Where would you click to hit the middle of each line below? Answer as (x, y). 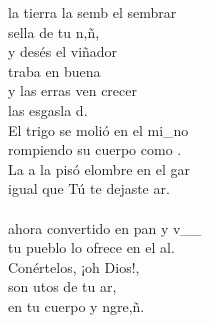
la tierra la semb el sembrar (92, 12)
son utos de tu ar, (62, 286)
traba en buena (54, 70)
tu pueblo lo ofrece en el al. (91, 247)
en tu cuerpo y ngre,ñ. (76, 305)
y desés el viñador (63, 51)
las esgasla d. (48, 109)
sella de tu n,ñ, (54, 31)
